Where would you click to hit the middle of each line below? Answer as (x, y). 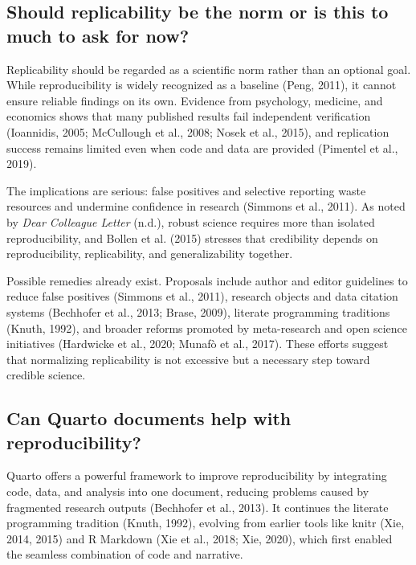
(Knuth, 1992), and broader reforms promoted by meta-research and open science (207, 328)
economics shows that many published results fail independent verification (189, 116)
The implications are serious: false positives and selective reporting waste (186, 190)
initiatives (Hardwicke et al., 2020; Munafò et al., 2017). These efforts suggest (198, 344)
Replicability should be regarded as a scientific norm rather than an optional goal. (209, 69)
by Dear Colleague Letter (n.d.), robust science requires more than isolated (191, 221)
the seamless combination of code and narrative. (125, 554)
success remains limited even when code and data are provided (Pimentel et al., (202, 147)
